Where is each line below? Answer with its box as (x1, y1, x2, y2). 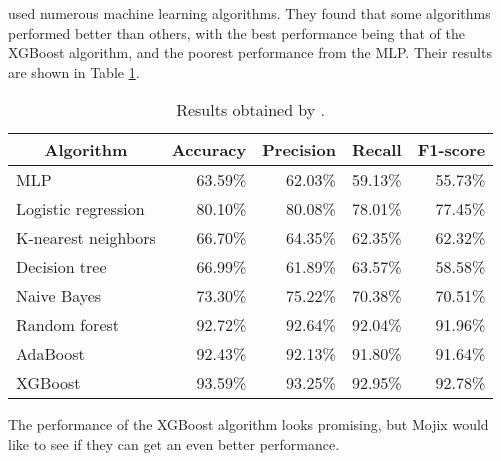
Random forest (16, 313, 120, 337)
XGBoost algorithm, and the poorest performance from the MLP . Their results (8, 42, 492, 63)
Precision (262, 138, 336, 162)
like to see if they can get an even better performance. (8, 433, 340, 454)
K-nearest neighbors (16, 226, 156, 250)
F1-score (417, 138, 486, 162)
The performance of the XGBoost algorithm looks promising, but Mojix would (8, 414, 489, 435)
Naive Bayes (16, 284, 102, 308)
